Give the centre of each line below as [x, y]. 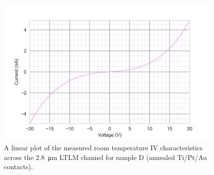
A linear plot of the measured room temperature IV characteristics [103, 147]
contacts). [18, 167]
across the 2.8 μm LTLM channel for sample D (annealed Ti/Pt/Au [106, 157]
